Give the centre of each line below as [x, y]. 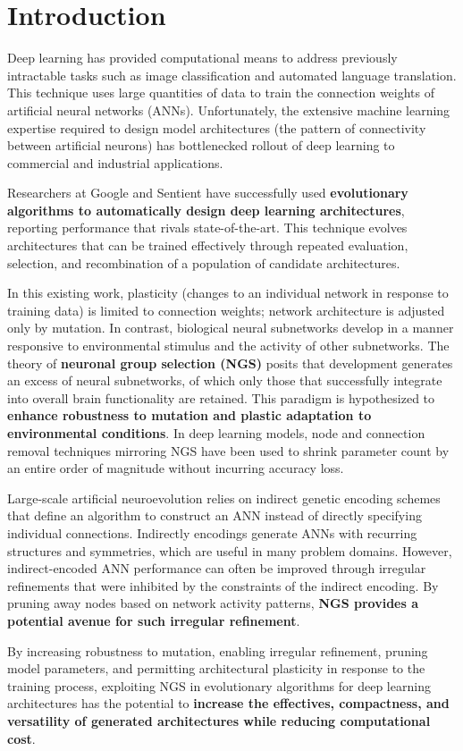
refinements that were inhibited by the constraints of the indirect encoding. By [223, 585]
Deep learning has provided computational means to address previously [202, 58]
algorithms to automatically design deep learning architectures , [206, 210]
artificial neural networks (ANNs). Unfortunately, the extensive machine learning [229, 110]
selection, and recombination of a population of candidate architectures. [204, 262]
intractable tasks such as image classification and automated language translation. [232, 75]
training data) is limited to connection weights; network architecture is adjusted [226, 310]
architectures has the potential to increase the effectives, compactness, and [228, 703]
